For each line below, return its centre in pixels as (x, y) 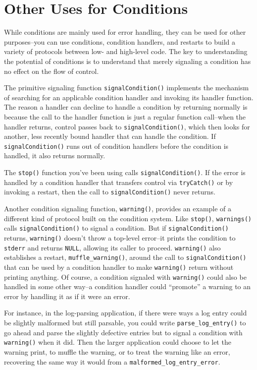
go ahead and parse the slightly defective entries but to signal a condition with (123, 332)
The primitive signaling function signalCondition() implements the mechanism (127, 88)
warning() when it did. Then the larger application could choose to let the (118, 342)
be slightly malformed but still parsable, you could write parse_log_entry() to (125, 323)
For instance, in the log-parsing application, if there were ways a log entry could (126, 313)
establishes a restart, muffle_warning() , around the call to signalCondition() (125, 257)
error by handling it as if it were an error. (67, 296)
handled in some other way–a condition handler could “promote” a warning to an (128, 286)
